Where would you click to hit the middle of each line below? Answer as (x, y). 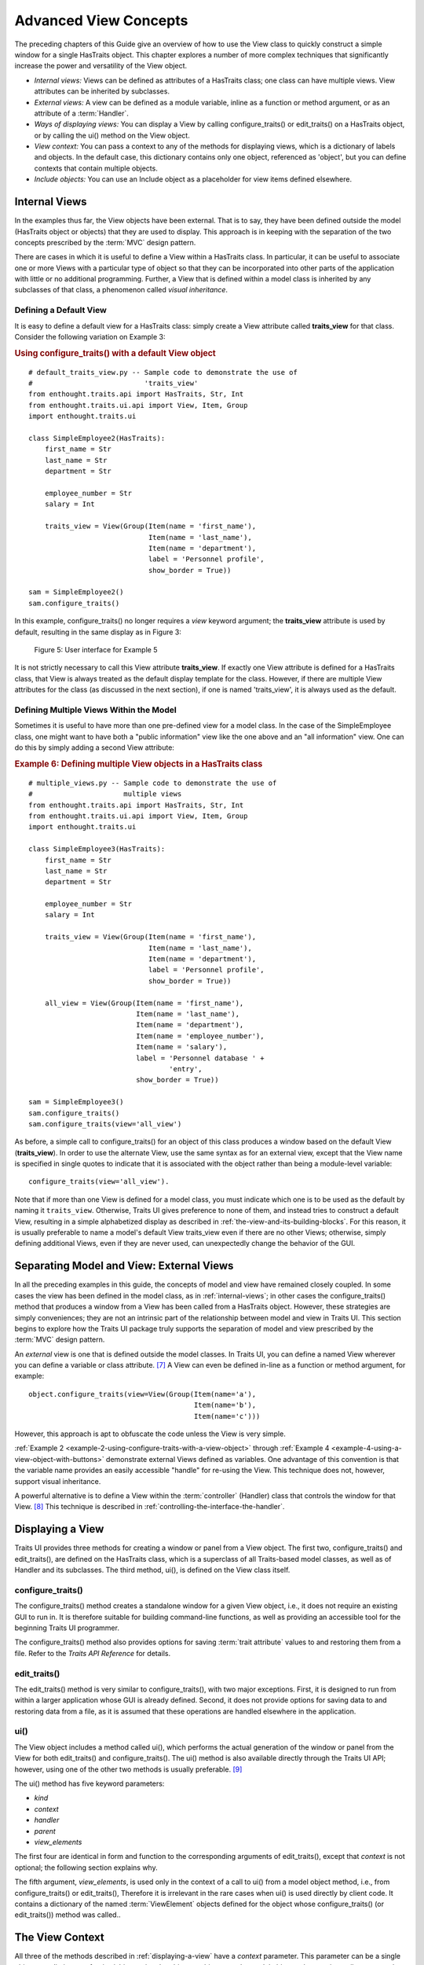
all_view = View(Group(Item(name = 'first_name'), (144, 1003)
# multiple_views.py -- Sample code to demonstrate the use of (153, 783)
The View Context (60, 1937)
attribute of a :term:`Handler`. (81, 113)
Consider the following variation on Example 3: (90, 337)
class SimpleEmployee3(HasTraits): (97, 849)
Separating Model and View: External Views (124, 1266)
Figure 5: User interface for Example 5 (96, 650)
